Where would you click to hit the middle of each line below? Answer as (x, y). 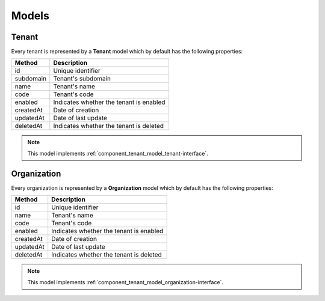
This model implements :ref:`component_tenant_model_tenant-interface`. (118, 153)
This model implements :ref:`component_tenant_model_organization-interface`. (125, 282)
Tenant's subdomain (82, 79)
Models (30, 16)
